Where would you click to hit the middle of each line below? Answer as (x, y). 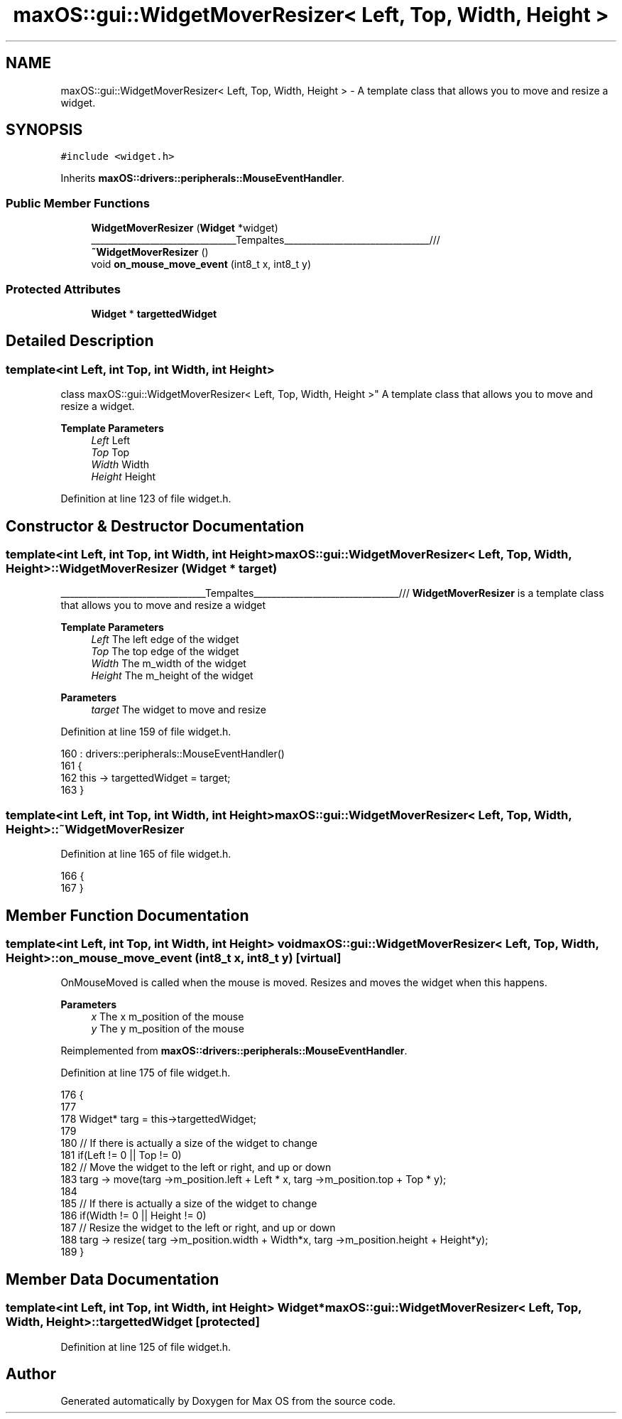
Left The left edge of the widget (165, 640)
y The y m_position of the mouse (168, 1029)
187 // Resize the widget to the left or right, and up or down (198, 1228)
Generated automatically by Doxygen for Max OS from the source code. (228, 1401)
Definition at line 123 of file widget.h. (146, 499)
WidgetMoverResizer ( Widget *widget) (185, 228)
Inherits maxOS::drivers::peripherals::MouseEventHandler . (203, 178)
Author (31, 1374)
